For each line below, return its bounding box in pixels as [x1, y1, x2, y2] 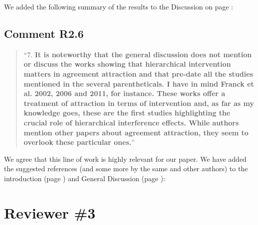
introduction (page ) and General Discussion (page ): [4, 173, 165, 183]
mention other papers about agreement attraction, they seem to [23, 127, 249, 137]
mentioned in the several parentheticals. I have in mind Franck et [23, 78, 254, 89]
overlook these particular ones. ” [23, 137, 135, 147]
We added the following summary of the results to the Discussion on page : [4, 1, 233, 11]
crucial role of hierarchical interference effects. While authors [23, 117, 239, 127]
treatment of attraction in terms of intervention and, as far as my [23, 98, 255, 108]
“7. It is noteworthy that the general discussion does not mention [23, 49, 252, 59]
